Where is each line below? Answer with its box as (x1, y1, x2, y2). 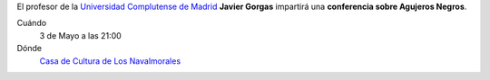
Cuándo (16, 18, 47, 29)
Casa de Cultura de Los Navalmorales (39, 55, 181, 67)
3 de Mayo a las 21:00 (39, 30, 122, 40)
